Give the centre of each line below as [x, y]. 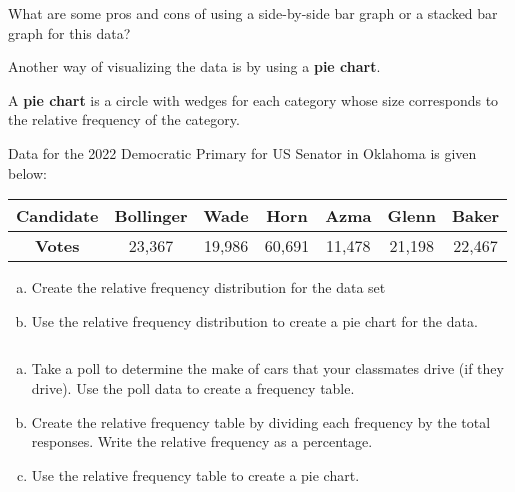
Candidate [57, 216]
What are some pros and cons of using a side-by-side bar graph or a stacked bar [253, 13]
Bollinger [151, 216]
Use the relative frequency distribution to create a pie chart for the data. [254, 320]
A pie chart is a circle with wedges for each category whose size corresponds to [253, 99]
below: [27, 172]
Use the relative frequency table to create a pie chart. [195, 474]
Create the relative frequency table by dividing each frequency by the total [261, 421]
